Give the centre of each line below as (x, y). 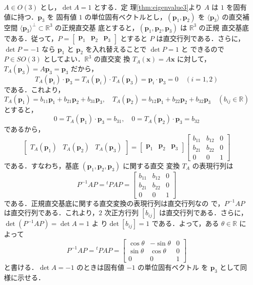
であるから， (24, 129)
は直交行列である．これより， (51, 213)
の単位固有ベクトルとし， (126, 16)
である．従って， (31, 38)
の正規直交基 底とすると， (97, 27)
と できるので (203, 49)
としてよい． (64, 59)
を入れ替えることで (116, 49)
